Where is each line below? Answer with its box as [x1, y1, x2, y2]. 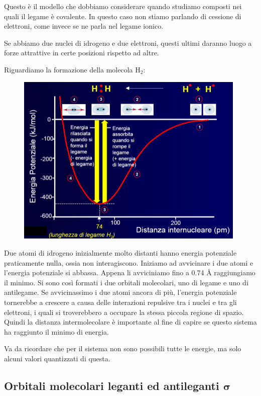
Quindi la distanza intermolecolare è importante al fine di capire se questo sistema [4, 316, 257, 327]
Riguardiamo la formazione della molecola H [4, 64, 141, 74]
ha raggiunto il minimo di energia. [4, 326, 109, 337]
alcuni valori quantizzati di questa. [4, 353, 110, 363]
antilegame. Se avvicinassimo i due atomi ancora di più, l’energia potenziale [4, 287, 237, 297]
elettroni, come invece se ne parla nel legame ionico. [4, 21, 164, 31]
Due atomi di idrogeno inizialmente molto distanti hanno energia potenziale [4, 247, 237, 258]
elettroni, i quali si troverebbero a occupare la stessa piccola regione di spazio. [4, 306, 244, 317]
